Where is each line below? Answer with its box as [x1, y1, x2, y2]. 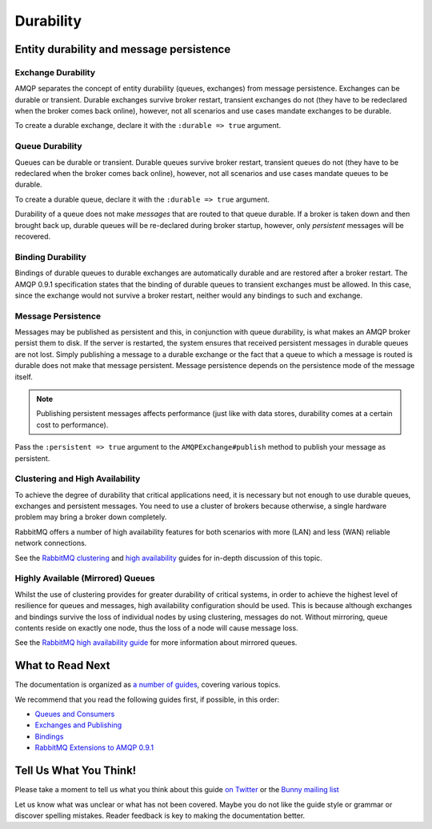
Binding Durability [14, 251, 87, 262]
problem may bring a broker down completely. [14, 512, 167, 522]
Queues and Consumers [34, 709, 115, 719]
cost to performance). [36, 420, 109, 430]
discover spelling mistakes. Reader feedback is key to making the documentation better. [14, 811, 306, 820]
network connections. [14, 539, 87, 548]
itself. [14, 372, 34, 382]
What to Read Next [14, 659, 110, 672]
